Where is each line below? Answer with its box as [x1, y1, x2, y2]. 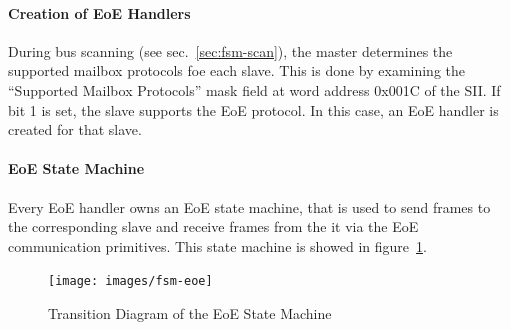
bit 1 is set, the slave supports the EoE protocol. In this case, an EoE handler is [8, 99, 499, 120]
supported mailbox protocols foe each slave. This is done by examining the [8, 60, 466, 81]
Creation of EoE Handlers [8, 2, 191, 23]
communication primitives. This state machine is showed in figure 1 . [8, 235, 427, 256]
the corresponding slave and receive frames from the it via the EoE [8, 216, 419, 237]
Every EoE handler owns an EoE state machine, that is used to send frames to [8, 196, 491, 217]
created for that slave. [8, 119, 142, 140]
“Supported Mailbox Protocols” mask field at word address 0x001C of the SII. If [8, 79, 501, 100]
